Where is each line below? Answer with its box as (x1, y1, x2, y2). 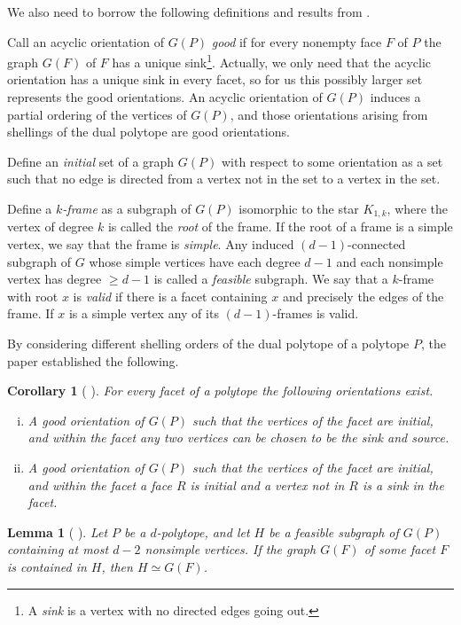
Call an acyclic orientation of (7, 32, 164, 51)
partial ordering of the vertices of (7, 105, 187, 123)
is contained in (7, 557, 87, 575)
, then (101, 557, 133, 575)
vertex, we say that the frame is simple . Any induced (7, 235, 294, 254)
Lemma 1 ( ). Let (7, 522, 108, 541)
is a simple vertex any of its (68, 304, 219, 323)
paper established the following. (7, 351, 179, 370)
